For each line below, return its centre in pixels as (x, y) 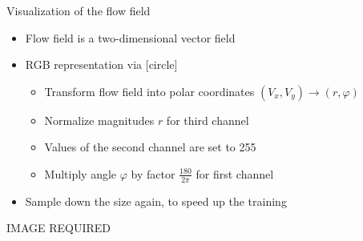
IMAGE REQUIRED (59, 228)
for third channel (208, 120)
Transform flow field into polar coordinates (149, 91)
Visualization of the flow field (79, 10)
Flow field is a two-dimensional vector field (130, 37)
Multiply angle (81, 173)
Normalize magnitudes (99, 120)
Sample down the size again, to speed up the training (156, 201)
